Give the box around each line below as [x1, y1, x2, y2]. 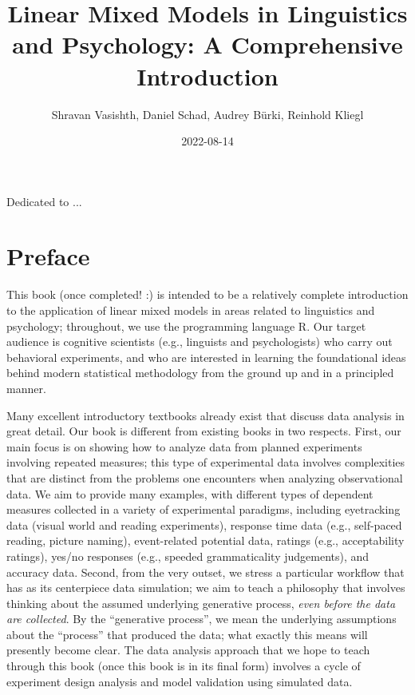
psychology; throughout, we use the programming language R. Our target [6, 317, 366, 334]
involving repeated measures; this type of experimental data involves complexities [6, 454, 405, 471]
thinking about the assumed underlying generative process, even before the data [6, 594, 396, 611]
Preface [6, 240, 90, 272]
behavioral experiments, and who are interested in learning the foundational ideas [6, 348, 406, 365]
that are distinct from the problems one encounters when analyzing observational [6, 469, 403, 486]
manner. [6, 379, 46, 396]
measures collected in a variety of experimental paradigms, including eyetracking [6, 501, 401, 518]
